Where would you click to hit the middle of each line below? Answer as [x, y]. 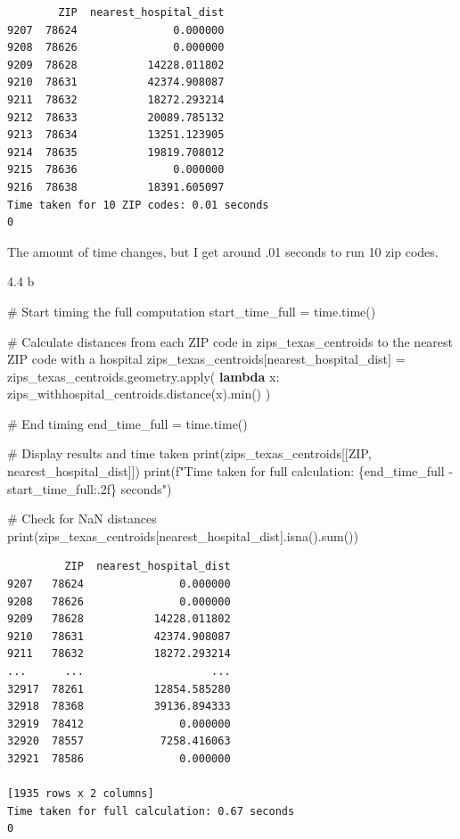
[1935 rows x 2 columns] [81, 794]
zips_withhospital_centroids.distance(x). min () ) [139, 394]
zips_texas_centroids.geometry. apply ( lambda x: [144, 376]
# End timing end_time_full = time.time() [127, 423]
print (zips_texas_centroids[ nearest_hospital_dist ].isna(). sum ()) [183, 535]
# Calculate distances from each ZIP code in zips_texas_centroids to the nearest [230, 341]
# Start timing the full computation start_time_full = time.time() [192, 311]
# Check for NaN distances [82, 518]
